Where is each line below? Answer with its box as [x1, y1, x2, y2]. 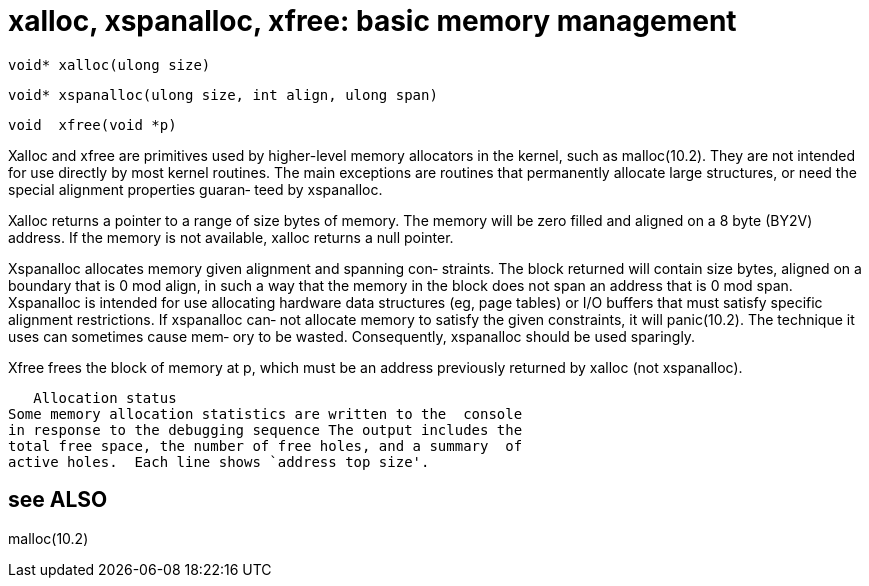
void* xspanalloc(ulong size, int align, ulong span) [8, 86, 438, 103]
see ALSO [8, 487, 108, 513]
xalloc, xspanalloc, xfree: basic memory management [8, 4, 737, 38]
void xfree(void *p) [8, 116, 177, 133]
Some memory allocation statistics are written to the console [8, 405, 523, 422]
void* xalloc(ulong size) [8, 56, 211, 73]
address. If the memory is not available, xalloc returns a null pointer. [8, 228, 454, 246]
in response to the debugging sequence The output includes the [8, 421, 523, 438]
